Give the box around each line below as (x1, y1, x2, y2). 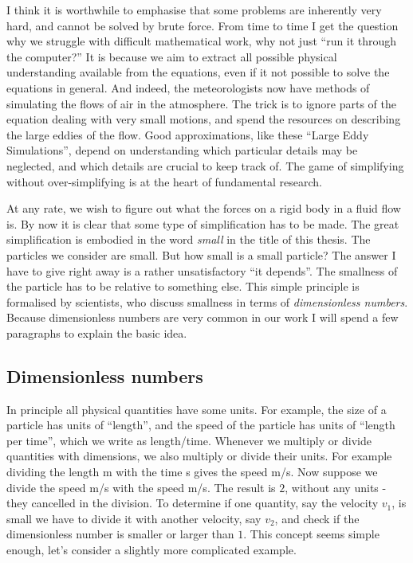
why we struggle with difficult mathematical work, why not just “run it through (6, 33, 397, 49)
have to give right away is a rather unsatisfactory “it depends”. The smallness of (6, 262, 398, 279)
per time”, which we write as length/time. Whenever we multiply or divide (6, 432, 372, 448)
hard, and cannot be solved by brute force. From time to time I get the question (6, 17, 399, 33)
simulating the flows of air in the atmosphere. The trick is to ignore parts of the (6, 95, 397, 111)
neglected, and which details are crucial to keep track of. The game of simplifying (6, 157, 404, 174)
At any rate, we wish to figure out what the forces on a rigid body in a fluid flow (6, 200, 401, 217)
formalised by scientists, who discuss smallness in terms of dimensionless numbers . (6, 293, 408, 310)
